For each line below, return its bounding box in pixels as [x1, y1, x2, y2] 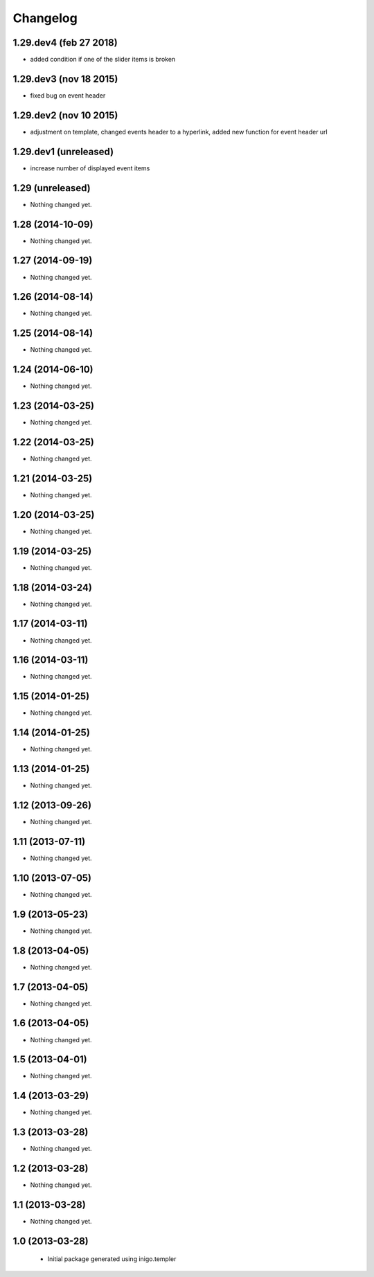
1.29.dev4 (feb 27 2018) [12, 37, 118, 48]
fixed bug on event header [30, 91, 106, 100]
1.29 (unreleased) [12, 182, 91, 194]
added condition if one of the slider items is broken [30, 55, 176, 64]
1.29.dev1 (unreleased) [12, 145, 114, 157]
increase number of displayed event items [30, 163, 150, 172]
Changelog [12, 10, 78, 26]
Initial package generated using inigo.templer [47, 1255, 177, 1263]
